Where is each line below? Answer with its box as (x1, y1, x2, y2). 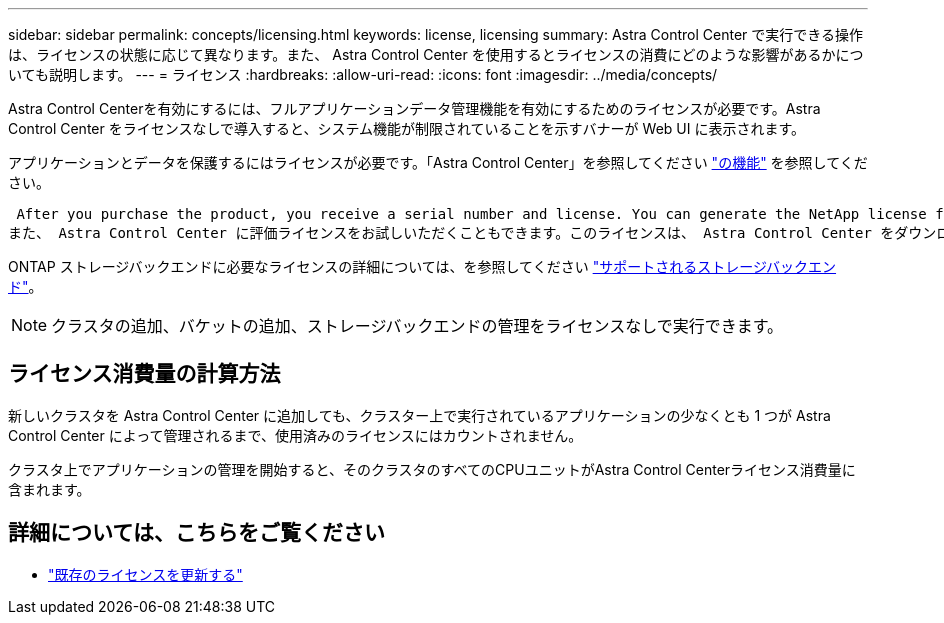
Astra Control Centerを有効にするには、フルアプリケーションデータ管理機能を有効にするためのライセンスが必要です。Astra (8, 100, 821, 117)
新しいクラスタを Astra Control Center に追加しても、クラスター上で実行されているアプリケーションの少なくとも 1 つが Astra (8, 406, 831, 424)
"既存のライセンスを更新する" (48, 565, 243, 583)
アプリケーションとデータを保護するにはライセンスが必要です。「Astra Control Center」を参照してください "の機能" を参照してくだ (8, 154, 868, 171)
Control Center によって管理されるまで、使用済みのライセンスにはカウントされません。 (8, 426, 583, 444)
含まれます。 (8, 480, 91, 498)
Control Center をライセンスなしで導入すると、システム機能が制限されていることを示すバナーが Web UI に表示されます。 (8, 120, 806, 137)
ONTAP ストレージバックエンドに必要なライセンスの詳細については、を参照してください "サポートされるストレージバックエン (8, 258, 837, 275)
